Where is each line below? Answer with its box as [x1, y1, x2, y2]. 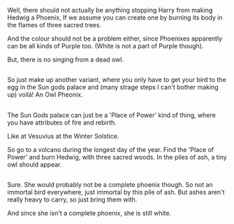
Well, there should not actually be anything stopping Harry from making [7, 6, 213, 14]
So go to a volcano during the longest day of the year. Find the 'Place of [7, 145, 214, 153]
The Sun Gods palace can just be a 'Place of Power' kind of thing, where [7, 111, 217, 119]
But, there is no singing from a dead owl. [7, 55, 124, 64]
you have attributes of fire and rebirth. [7, 118, 117, 127]
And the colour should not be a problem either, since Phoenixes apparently [7, 34, 223, 43]
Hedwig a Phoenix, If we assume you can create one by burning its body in [7, 13, 223, 22]
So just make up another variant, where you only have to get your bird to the [7, 76, 226, 84]
